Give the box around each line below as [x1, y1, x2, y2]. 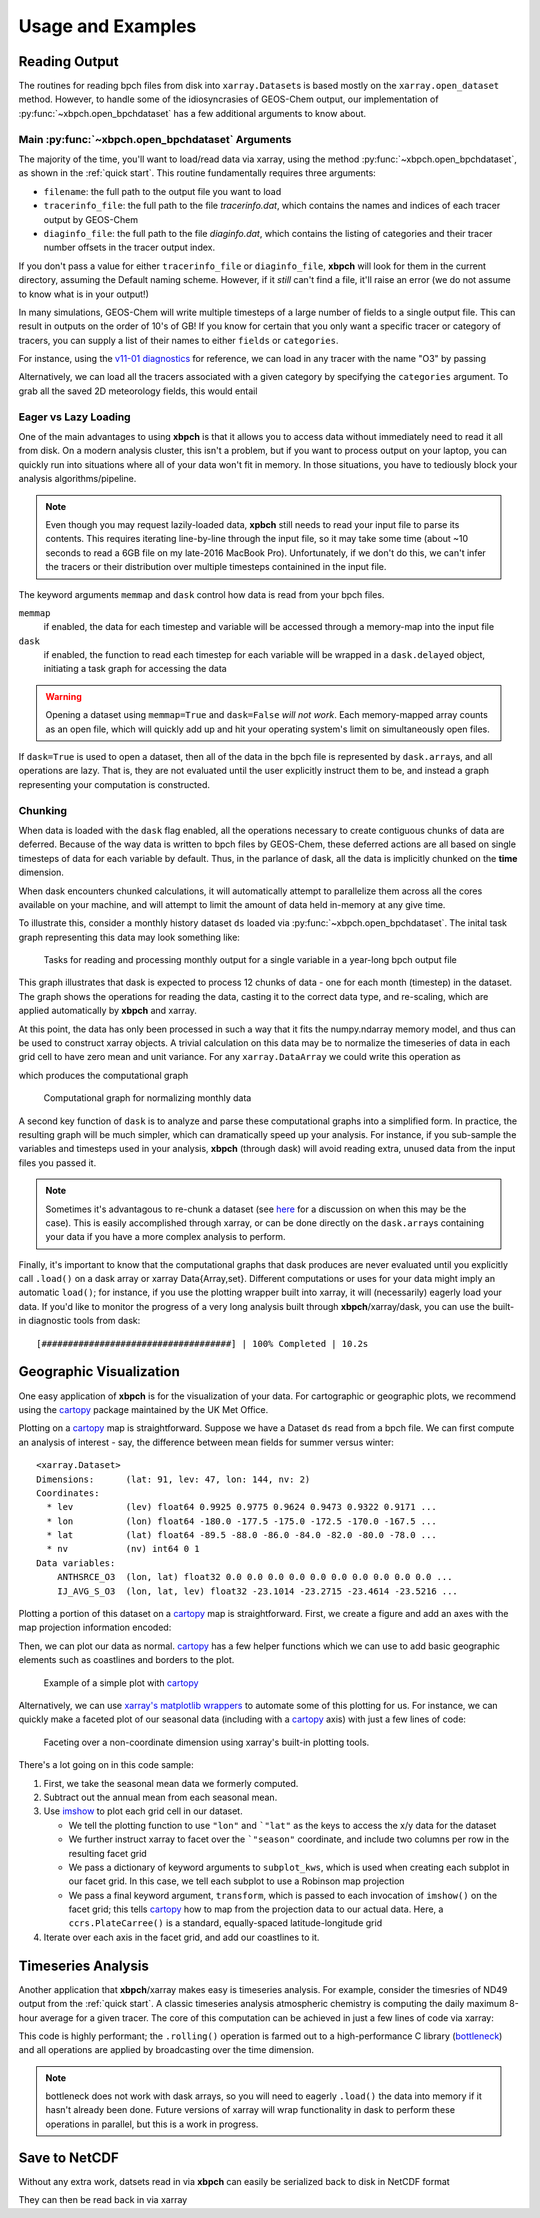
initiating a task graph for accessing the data [43, 663, 227, 675]
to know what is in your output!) [18, 288, 149, 300]
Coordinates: [36, 1487, 100, 1499]
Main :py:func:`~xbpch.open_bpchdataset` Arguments [18, 132, 292, 146]
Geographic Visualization [18, 1363, 180, 1380]
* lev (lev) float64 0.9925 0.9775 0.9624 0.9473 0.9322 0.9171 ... [46, 1501, 437, 1513]
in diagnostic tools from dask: [18, 1315, 141, 1327]
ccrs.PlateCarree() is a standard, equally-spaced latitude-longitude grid [68, 1917, 383, 1929]
